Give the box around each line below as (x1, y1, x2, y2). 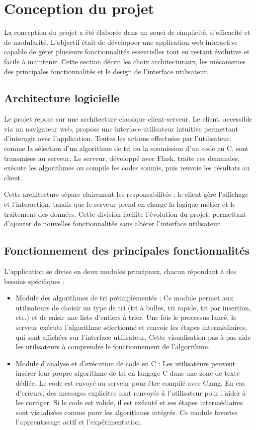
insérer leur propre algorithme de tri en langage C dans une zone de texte (15, 368, 240, 378)
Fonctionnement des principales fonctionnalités (4, 243, 250, 258)
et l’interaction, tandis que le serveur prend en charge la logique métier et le (4, 199, 236, 209)
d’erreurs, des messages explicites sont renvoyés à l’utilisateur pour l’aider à (15, 387, 246, 398)
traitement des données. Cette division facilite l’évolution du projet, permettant (4, 208, 247, 219)
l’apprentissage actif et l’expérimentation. (15, 417, 142, 427)
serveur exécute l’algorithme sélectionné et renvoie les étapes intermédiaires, (15, 322, 247, 332)
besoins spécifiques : (4, 276, 65, 286)
